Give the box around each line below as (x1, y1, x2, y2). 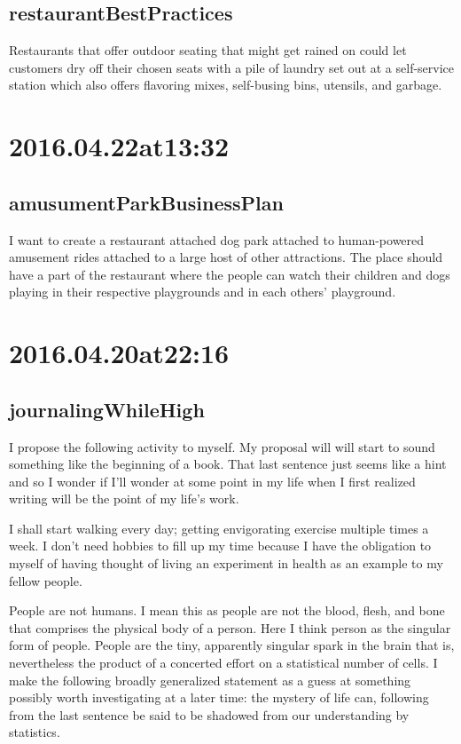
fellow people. (9, 571, 82, 590)
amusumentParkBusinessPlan (9, 188, 284, 216)
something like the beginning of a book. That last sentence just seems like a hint (9, 455, 447, 473)
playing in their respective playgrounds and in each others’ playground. (9, 282, 396, 301)
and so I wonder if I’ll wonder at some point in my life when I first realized (9, 471, 416, 490)
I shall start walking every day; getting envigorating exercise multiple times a (9, 518, 429, 537)
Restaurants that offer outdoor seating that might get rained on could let (9, 41, 407, 59)
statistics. (9, 723, 60, 741)
